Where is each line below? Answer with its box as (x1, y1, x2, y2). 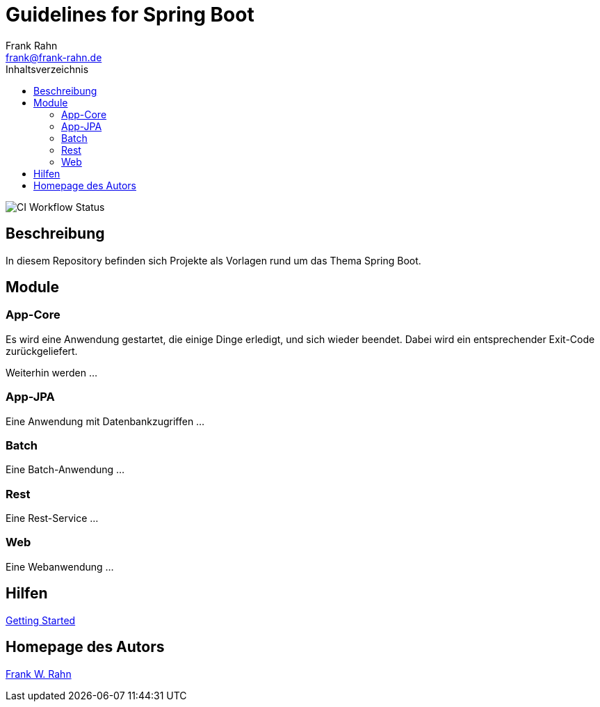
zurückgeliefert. (6, 344, 78, 357)
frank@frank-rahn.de (6, 51, 102, 63)
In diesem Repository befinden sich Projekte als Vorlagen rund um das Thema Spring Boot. (6, 254, 421, 267)
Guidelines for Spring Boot (6, 3, 254, 26)
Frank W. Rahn (6, 667, 72, 680)
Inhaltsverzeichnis (6, 63, 89, 75)
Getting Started (6, 614, 76, 626)
